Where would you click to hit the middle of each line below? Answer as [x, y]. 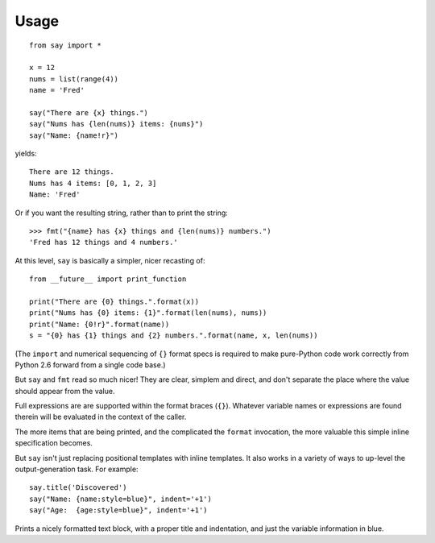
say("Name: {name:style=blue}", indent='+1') [121, 499]
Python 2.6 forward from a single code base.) [90, 365]
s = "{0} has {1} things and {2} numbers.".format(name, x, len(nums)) [174, 336]
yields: [26, 154]
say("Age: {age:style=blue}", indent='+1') [119, 510]
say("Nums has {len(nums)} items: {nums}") [116, 124]
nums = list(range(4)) [74, 79]
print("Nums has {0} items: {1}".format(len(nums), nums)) [148, 313]
